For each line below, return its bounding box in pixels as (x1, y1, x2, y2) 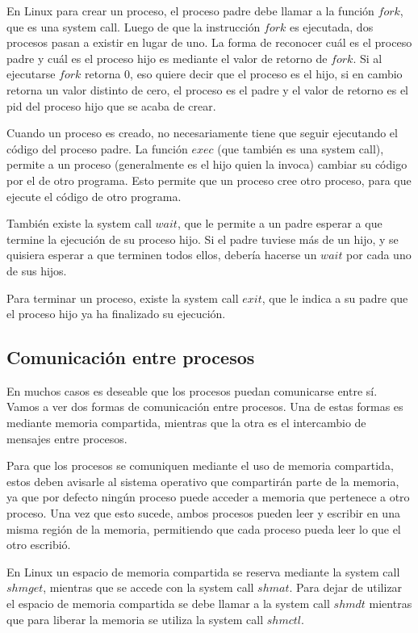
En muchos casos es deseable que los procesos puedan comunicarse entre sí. (6, 382, 378, 399)
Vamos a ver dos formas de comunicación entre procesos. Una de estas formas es (6, 398, 403, 415)
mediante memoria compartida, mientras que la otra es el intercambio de (6, 414, 366, 431)
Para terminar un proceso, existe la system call (6, 289, 239, 306)
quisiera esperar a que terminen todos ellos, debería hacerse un (6, 246, 317, 263)
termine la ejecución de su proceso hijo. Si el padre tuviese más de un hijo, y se (6, 230, 399, 247)
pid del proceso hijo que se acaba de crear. (6, 97, 216, 114)
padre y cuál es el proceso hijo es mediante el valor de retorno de (6, 49, 328, 66)
